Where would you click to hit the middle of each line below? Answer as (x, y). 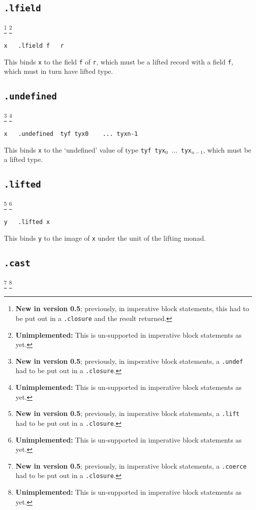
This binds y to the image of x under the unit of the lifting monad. (105, 238)
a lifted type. (23, 159)
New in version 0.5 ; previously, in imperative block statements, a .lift (128, 413)
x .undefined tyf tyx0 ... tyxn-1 (71, 134)
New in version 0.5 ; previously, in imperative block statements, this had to (132, 308)
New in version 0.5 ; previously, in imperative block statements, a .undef (129, 361)
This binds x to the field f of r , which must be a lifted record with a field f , (119, 61)
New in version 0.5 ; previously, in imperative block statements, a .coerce (131, 465)
